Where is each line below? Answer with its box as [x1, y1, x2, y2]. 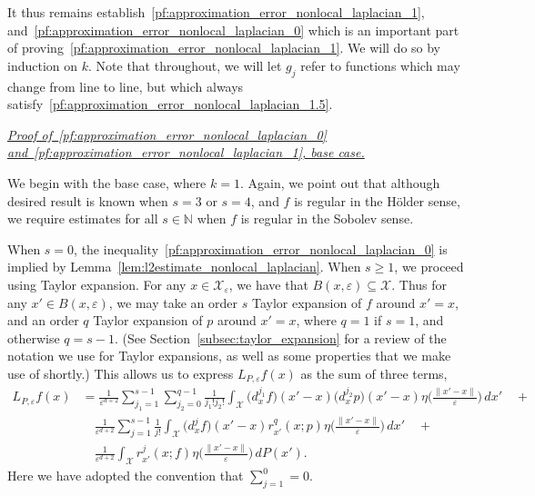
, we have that [228, 274, 308, 293]
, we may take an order [108, 293, 238, 312]
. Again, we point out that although [239, 173, 440, 192]
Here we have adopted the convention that [7, 466, 244, 485]
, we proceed [394, 257, 464, 276]
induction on [7, 55, 78, 74]
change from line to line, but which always [7, 76, 244, 95]
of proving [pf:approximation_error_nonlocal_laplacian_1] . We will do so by [7, 38, 440, 57]
